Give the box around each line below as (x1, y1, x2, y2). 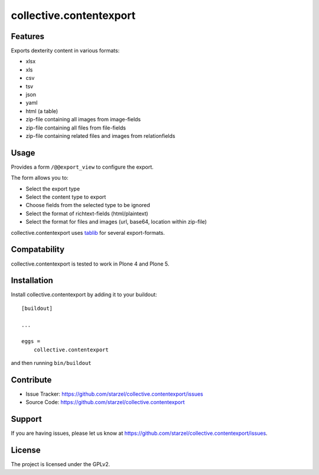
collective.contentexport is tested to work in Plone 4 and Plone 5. (11, 260, 170, 267)
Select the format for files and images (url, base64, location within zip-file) (25, 218, 207, 225)
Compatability (11, 244, 65, 254)
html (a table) (25, 107, 58, 115)
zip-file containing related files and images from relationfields (25, 132, 175, 139)
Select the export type (25, 185, 80, 192)
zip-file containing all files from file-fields (25, 124, 126, 131)
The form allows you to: (11, 175, 69, 182)
